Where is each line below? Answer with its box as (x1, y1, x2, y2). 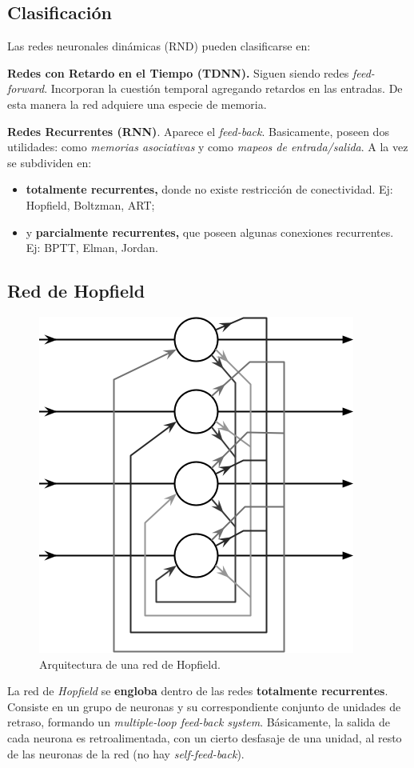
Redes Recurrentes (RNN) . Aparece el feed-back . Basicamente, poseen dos (7, 122, 389, 139)
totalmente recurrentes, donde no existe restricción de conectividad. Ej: (26, 181, 393, 198)
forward (7, 80, 45, 97)
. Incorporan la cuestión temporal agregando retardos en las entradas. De (44, 80, 403, 97)
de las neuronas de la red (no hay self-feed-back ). (7, 745, 245, 762)
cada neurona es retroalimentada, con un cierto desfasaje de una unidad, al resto (7, 729, 402, 746)
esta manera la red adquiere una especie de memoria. (7, 95, 267, 112)
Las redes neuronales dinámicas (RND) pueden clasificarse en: (7, 38, 311, 54)
